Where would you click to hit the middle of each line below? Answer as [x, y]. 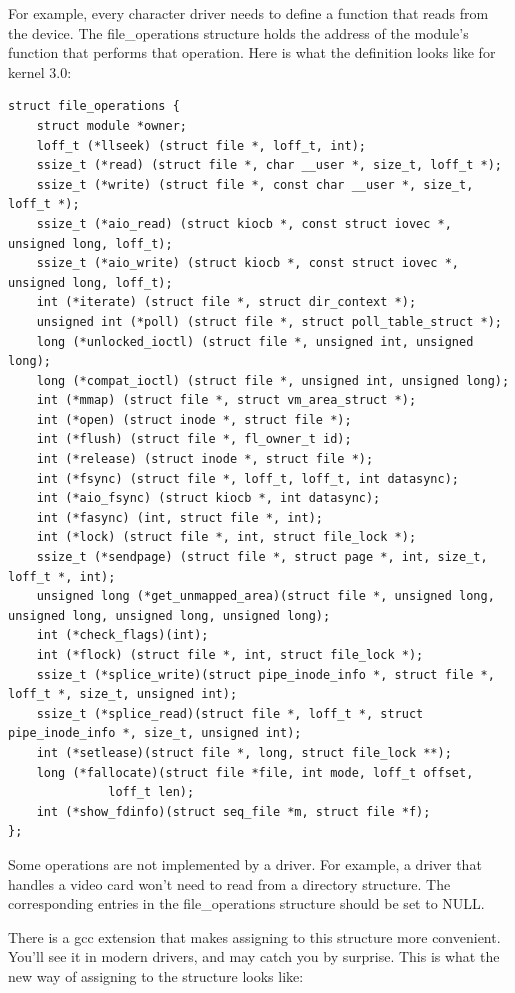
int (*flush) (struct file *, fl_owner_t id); [194, 439]
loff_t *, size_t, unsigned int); [123, 694]
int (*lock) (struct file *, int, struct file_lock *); [226, 537]
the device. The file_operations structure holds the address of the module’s [238, 32]
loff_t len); [151, 792]
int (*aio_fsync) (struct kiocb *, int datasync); [208, 498]
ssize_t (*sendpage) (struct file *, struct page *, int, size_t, [262, 557]
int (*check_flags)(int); [122, 635]
